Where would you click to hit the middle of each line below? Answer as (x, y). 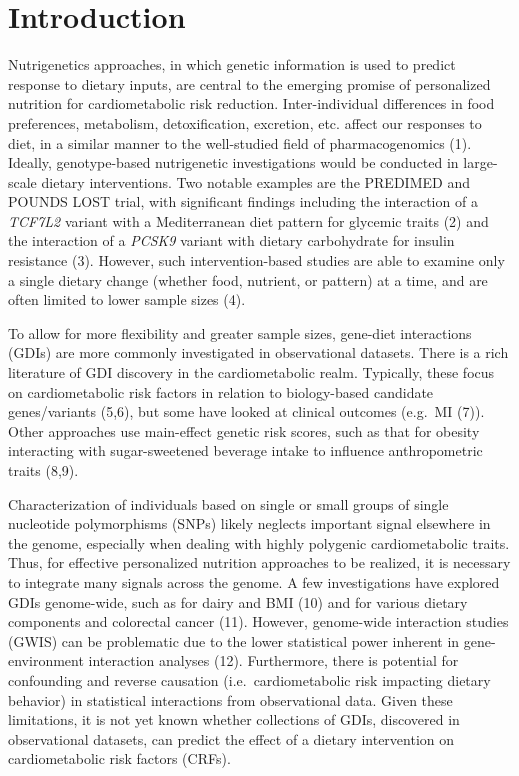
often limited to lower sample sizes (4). (127, 299)
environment (46, 660)
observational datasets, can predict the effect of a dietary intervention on (231, 738)
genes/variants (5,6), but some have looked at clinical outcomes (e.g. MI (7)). (246, 411)
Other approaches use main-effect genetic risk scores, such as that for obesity (244, 430)
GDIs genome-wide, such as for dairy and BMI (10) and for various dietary (238, 601)
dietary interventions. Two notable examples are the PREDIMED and (255, 181)
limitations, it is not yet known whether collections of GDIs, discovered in (234, 719)
